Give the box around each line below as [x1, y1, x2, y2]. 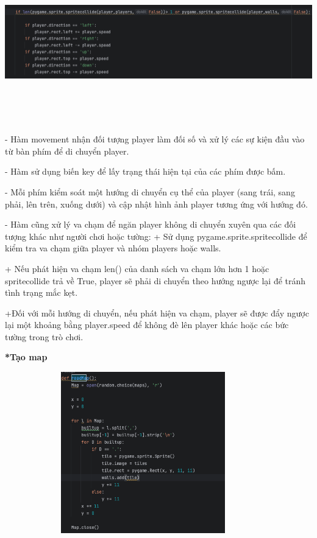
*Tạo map [5, 351, 48, 363]
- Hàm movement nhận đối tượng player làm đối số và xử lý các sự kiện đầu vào [5, 133, 305, 145]
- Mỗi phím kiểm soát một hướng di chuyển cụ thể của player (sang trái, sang [5, 185, 295, 198]
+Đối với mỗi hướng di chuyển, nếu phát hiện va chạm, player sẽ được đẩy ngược [5, 306, 309, 319]
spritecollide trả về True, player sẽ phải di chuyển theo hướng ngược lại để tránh [5, 274, 306, 287]
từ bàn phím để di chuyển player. [5, 144, 129, 157]
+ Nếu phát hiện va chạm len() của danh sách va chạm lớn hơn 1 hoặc [5, 262, 269, 274]
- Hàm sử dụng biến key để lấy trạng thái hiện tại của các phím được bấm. [5, 165, 286, 178]
